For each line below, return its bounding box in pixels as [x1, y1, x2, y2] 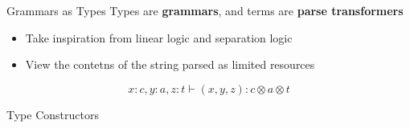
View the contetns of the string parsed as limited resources [25, 56, 315, 73]
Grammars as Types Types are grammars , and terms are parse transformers [6, 2, 404, 18]
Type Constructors [6, 106, 99, 122]
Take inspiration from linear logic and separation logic [25, 29, 293, 46]
